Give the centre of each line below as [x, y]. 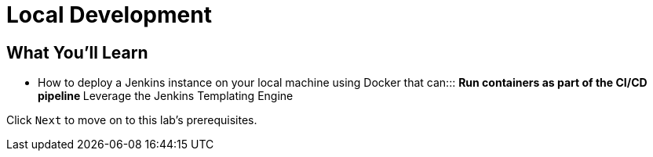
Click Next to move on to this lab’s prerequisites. [132, 120]
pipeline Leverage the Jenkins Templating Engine [166, 96]
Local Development [109, 15]
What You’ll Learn [77, 52]
